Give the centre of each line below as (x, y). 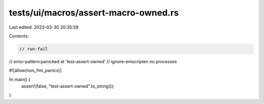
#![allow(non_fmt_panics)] (35, 70)
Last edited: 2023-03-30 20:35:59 (44, 27)
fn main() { (20, 79)
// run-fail (34, 49)
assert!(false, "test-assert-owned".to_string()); (68, 86)
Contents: (19, 36)
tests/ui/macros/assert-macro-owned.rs (94, 13)
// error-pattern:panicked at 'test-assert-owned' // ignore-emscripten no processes (93, 61)
